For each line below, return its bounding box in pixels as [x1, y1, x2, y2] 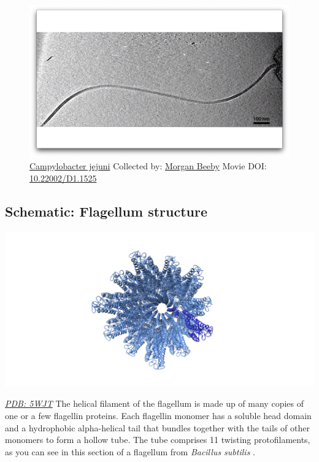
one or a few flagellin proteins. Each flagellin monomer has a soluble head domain [5, 409, 312, 422]
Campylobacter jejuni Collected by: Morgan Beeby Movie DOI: [29, 160, 267, 172]
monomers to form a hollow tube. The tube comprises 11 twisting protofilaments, [5, 433, 310, 446]
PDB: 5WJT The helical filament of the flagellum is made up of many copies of [5, 397, 304, 410]
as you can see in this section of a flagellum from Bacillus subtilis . [5, 445, 255, 458]
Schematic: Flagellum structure [5, 201, 207, 220]
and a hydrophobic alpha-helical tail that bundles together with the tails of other [5, 421, 310, 434]
